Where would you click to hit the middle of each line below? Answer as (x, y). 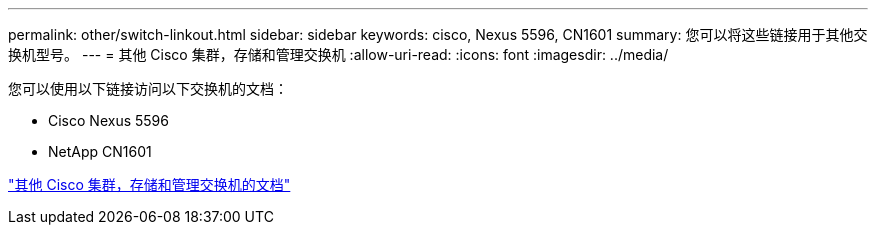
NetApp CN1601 (100, 151)
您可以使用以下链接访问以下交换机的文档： (148, 88)
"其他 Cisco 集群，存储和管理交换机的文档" (149, 184)
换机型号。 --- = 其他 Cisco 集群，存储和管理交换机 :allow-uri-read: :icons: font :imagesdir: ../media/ (338, 54)
